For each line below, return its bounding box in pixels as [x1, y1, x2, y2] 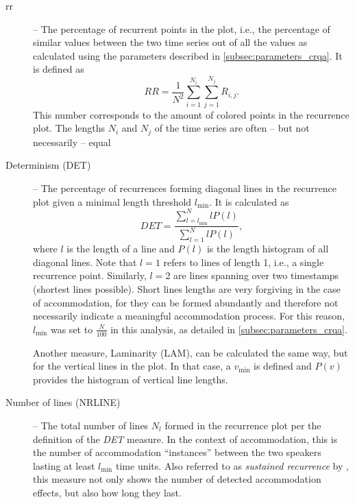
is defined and [254, 359, 312, 373]
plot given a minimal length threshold [33, 194, 192, 208]
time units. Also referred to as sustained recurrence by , [116, 458, 349, 472]
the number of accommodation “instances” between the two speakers [33, 445, 321, 459]
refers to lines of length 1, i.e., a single [163, 254, 324, 269]
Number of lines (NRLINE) [5, 395, 121, 409]
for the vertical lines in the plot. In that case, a [33, 359, 231, 373]
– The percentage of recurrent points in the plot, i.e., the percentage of [33, 21, 330, 36]
